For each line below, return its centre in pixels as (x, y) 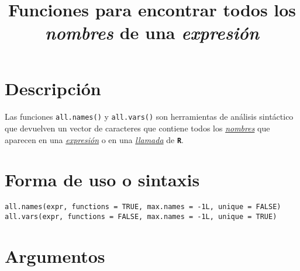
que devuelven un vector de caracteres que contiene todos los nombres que (137, 128)
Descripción (53, 88)
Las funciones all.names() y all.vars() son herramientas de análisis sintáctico (149, 117)
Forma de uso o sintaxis (102, 180)
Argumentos (55, 256)
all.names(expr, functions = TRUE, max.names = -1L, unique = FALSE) (143, 207)
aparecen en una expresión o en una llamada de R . (94, 139)
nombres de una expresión (152, 33)
